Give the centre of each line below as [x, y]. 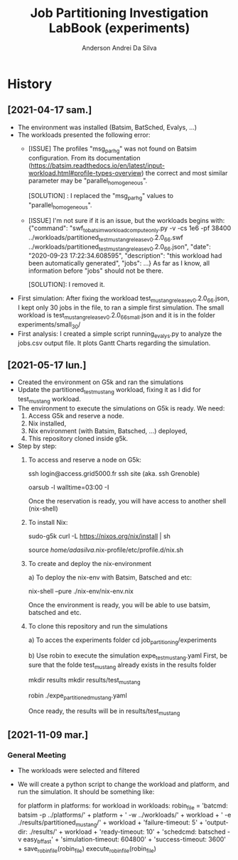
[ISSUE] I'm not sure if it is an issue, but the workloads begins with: [126, 220]
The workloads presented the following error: [84, 135]
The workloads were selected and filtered [79, 771]
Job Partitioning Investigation [119, 13]
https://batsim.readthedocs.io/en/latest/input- [98, 165]
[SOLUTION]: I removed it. [66, 285]
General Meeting [37, 756]
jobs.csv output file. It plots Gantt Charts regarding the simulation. [114, 343]
